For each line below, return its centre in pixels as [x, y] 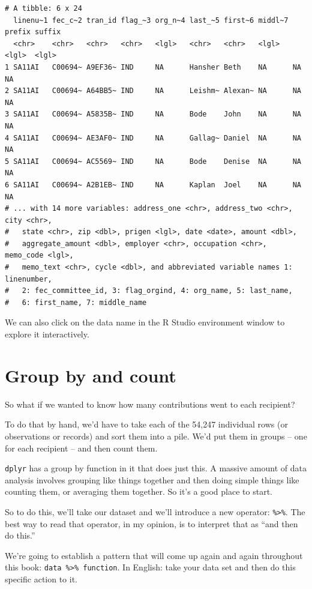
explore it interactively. [47, 334]
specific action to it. [41, 579]
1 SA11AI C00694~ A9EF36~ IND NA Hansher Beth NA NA [153, 67]
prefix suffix [33, 32]
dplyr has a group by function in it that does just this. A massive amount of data [156, 468]
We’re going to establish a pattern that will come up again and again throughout [154, 555]
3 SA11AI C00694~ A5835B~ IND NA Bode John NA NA [153, 114]
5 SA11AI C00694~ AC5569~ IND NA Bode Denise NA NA [153, 161]
